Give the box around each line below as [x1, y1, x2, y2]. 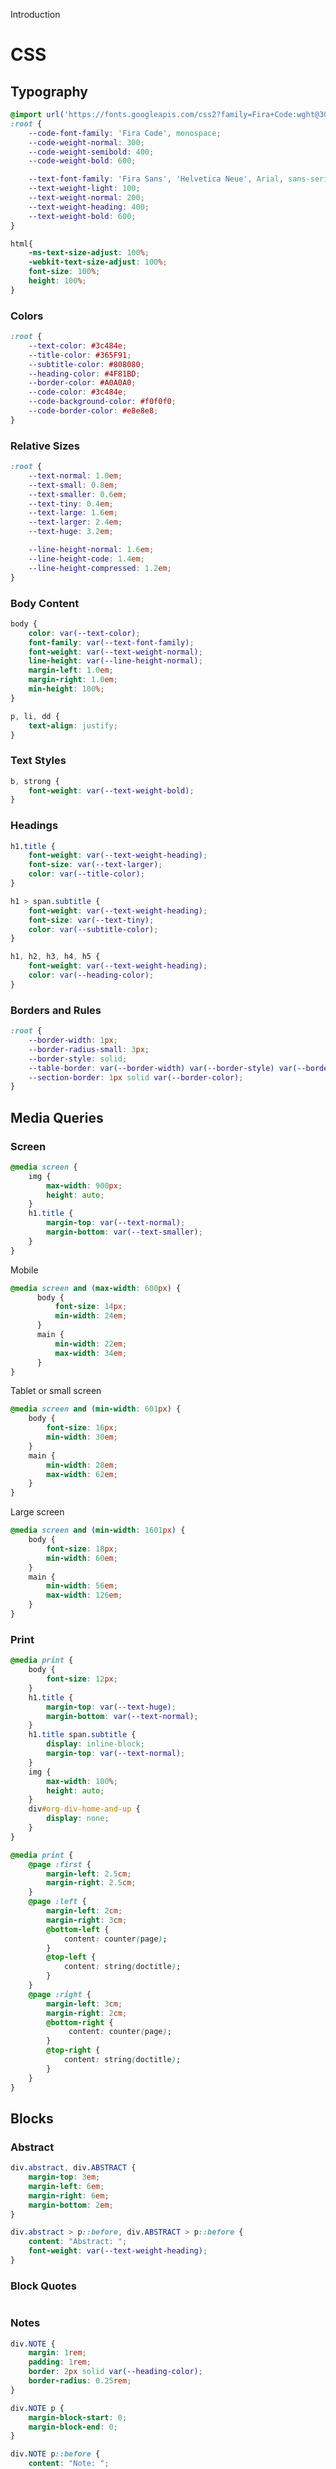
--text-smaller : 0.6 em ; [28, 489, 128, 499]
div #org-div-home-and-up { [28, 1804, 141, 1814]
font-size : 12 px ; [46, 1674, 118, 1684]
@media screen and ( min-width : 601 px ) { [10, 1404, 182, 1414]
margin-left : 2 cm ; [46, 1906, 123, 1916]
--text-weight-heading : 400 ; [28, 202, 150, 212]
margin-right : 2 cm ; [46, 2008, 128, 2018]
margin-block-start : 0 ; [28, 2412, 128, 2423]
